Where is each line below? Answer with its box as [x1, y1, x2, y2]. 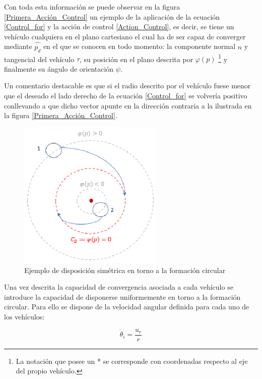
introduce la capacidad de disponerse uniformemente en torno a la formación [4, 291, 241, 302]
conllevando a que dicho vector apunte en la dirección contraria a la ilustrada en [4, 100, 252, 111]
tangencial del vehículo [4, 53, 75, 64]
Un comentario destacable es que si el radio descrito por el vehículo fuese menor [4, 80, 251, 91]
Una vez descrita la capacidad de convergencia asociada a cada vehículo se [4, 282, 233, 292]
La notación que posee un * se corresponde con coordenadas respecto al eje [16, 355, 248, 366]
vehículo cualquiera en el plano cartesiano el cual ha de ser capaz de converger [4, 31, 246, 41]
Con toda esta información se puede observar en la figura [4, 2, 180, 12]
